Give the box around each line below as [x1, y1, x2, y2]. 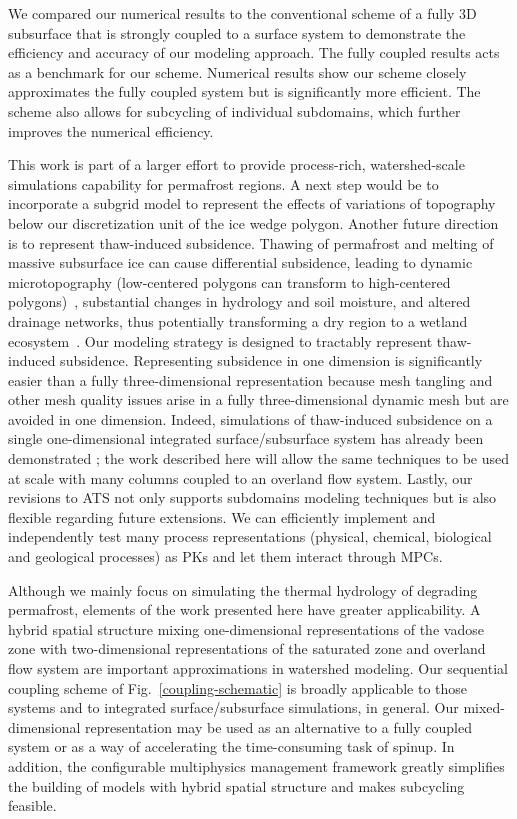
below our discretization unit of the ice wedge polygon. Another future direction [8, 212, 499, 233]
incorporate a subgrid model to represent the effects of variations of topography [8, 193, 496, 214]
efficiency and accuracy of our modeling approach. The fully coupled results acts [8, 42, 500, 63]
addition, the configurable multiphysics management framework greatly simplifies [8, 755, 505, 776]
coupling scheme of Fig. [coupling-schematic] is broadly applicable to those [8, 677, 468, 698]
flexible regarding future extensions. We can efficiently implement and [8, 506, 436, 527]
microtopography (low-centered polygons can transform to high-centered [8, 271, 451, 292]
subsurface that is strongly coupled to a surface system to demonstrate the [8, 22, 466, 43]
